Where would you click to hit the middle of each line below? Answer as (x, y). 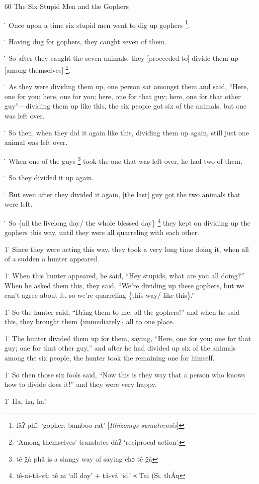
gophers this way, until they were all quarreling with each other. (102, 232)
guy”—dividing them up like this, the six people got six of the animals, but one (126, 106)
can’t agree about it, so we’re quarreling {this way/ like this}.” (100, 295)
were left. (19, 204)
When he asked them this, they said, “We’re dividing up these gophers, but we (125, 285)
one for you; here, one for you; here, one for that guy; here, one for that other (123, 96)
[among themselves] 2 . (38, 69)
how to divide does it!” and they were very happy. (81, 384)
